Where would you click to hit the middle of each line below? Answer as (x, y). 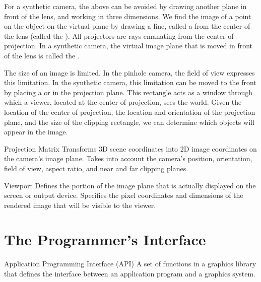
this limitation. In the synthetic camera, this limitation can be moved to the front (130, 82)
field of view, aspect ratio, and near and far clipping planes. (96, 168)
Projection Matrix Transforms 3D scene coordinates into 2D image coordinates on (130, 148)
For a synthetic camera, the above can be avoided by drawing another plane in (125, 6)
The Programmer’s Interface (105, 239)
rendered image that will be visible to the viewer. (80, 205)
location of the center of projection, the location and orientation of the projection (130, 112)
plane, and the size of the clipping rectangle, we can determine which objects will (129, 122)
